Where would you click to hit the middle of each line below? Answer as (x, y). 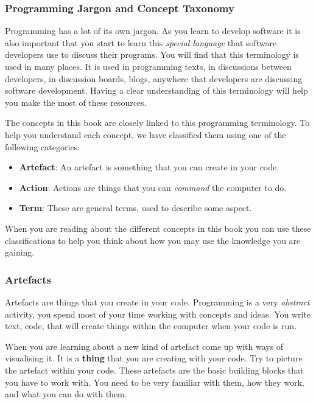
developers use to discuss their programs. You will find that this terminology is (152, 54)
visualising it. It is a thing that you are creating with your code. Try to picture (154, 358)
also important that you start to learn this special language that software (141, 42)
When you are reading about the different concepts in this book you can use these (158, 228)
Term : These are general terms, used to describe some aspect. (135, 208)
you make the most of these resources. (76, 102)
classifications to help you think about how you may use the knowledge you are (153, 240)
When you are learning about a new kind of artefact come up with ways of (144, 346)
